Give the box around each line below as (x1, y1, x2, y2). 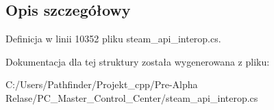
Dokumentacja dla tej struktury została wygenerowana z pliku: (5, 54, 270, 68)
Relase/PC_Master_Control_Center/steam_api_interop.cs (5, 90, 258, 105)
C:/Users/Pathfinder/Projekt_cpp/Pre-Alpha (5, 77, 198, 92)
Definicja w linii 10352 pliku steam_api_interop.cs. (5, 31, 221, 46)
